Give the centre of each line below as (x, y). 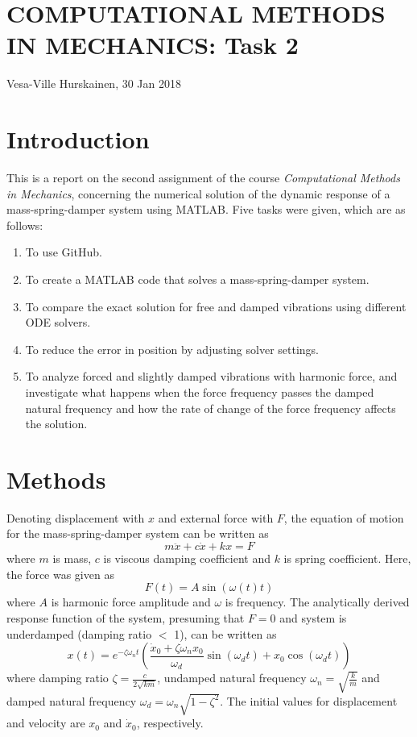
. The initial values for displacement (309, 700)
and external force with (216, 517)
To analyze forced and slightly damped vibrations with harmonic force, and (211, 376)
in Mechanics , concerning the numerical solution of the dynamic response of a (198, 193)
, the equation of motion (344, 517)
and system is (313, 618)
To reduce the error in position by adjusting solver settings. (172, 349)
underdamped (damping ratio (79, 633)
